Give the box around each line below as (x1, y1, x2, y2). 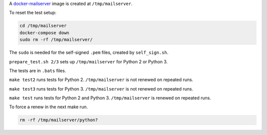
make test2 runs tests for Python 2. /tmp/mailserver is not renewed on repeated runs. (9, 77, 193, 83)
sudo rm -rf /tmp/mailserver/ (19, 37, 93, 43)
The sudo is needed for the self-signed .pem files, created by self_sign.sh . (9, 49, 169, 55)
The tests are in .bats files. (9, 67, 66, 74)
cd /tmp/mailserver (19, 23, 67, 29)
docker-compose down (19, 30, 69, 36)
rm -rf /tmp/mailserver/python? (19, 117, 98, 123)
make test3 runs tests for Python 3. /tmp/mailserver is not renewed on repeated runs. (9, 86, 193, 91)
